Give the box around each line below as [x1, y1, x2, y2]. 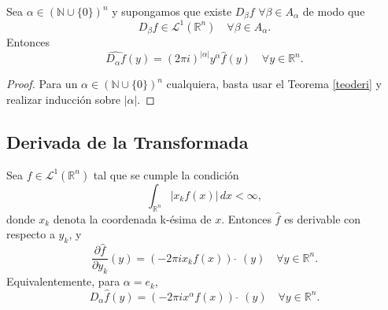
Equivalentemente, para [6, 273, 120, 290]
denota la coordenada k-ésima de [53, 210, 212, 227]
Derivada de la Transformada [6, 130, 249, 154]
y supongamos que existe [112, 3, 232, 19]
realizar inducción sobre [6, 91, 120, 108]
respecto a [6, 226, 55, 242]
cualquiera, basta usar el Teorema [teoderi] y [166, 76, 382, 92]
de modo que [302, 3, 365, 19]
